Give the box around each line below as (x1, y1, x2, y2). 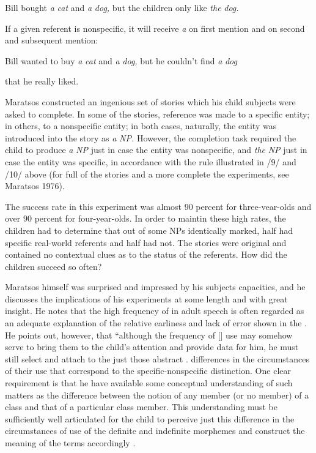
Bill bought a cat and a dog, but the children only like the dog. (5, 1, 239, 13)
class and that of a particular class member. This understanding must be (5, 400, 277, 413)
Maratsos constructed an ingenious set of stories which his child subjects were (5, 95, 296, 108)
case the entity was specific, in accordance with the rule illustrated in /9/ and (5, 155, 296, 168)
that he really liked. (5, 75, 79, 88)
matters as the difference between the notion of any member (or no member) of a (5, 388, 309, 401)
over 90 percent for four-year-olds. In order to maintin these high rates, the (5, 212, 286, 225)
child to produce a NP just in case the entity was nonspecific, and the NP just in (5, 143, 307, 156)
